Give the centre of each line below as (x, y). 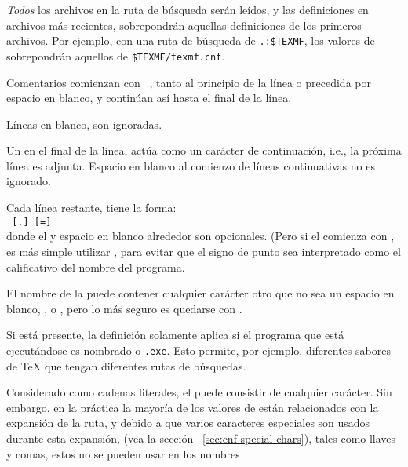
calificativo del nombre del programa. (96, 266)
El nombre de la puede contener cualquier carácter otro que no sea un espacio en (200, 293)
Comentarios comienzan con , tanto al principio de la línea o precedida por (189, 82)
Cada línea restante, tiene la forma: (91, 208)
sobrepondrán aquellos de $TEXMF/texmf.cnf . (116, 55)
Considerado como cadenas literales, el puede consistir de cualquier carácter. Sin (199, 392)
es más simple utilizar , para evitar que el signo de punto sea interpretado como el (204, 251)
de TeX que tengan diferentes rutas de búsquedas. (126, 365)
